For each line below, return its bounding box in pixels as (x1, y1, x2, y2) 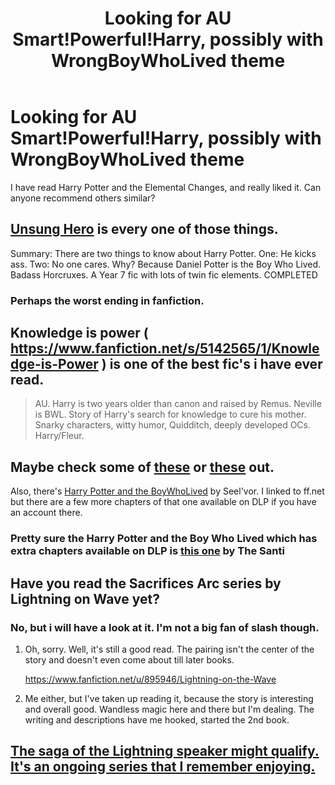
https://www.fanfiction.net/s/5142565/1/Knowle (10, 340, 320, 357)
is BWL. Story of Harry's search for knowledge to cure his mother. (34, 408, 307, 421)
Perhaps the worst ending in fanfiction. (10, 293, 205, 307)
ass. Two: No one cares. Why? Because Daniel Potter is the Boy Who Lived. (10, 258, 322, 270)
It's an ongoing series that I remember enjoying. (10, 758, 316, 776)
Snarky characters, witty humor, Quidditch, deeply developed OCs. (34, 419, 311, 431)
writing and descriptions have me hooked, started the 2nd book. (24, 713, 290, 726)
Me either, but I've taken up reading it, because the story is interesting (24, 692, 314, 704)
